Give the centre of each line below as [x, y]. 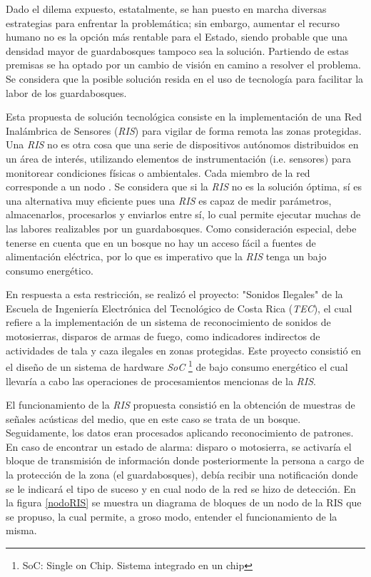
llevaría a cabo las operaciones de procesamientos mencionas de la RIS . [161, 381]
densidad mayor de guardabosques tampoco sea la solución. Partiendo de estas [177, 50]
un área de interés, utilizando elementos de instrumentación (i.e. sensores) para [179, 158]
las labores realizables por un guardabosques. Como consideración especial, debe [181, 228]
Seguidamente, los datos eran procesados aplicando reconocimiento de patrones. [180, 433]
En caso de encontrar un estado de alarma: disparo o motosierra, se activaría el [179, 446]
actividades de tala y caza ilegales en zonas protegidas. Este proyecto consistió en [184, 350]
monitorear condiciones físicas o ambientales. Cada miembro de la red [158, 172]
